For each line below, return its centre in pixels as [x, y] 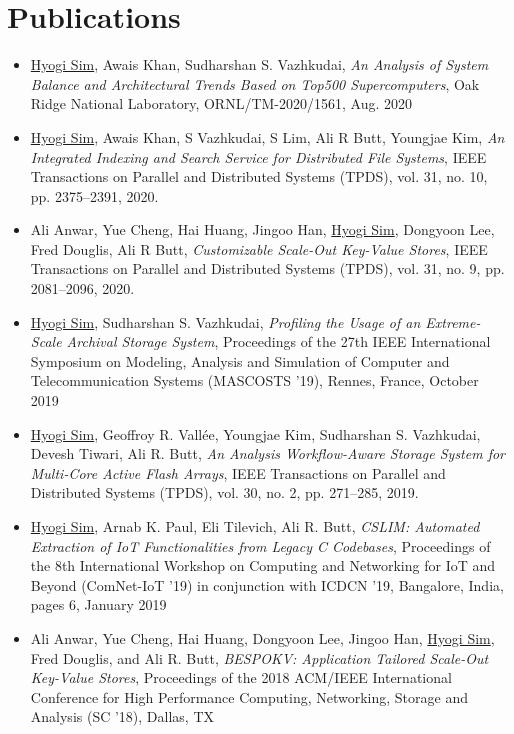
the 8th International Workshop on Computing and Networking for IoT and [263, 565]
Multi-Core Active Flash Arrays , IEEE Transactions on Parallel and [238, 472]
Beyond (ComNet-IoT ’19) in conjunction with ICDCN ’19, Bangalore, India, [267, 584]
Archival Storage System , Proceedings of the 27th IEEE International [278, 341]
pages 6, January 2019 [98, 604]
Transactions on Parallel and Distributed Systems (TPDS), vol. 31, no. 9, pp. [267, 268]
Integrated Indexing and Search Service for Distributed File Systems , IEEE [258, 156]
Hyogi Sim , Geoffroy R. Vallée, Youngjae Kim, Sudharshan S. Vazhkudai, [255, 433]
